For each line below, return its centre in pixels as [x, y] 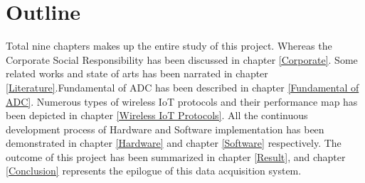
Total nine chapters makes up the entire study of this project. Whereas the [169, 46]
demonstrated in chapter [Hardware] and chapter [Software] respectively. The [174, 143]
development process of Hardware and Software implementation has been [165, 129]
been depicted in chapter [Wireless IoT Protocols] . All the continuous [157, 115]
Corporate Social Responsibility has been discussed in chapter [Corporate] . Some [182, 59]
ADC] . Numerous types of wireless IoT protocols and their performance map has [182, 101]
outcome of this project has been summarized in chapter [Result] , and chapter [176, 156]
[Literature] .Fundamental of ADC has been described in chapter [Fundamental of [182, 87]
